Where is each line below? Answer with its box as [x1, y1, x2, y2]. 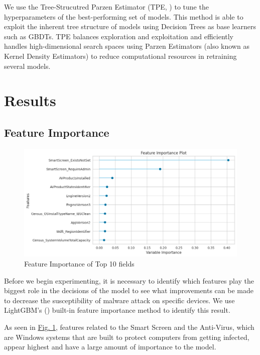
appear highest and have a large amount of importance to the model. [4, 341, 216, 352]
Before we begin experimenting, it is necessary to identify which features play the [4, 275, 254, 286]
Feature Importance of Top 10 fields [24, 258, 135, 269]
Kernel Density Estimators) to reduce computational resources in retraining [4, 50, 237, 61]
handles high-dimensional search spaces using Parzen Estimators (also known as [4, 41, 249, 51]
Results [4, 90, 56, 111]
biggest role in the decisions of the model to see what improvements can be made [4, 285, 253, 296]
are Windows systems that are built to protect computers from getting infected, [4, 331, 249, 342]
